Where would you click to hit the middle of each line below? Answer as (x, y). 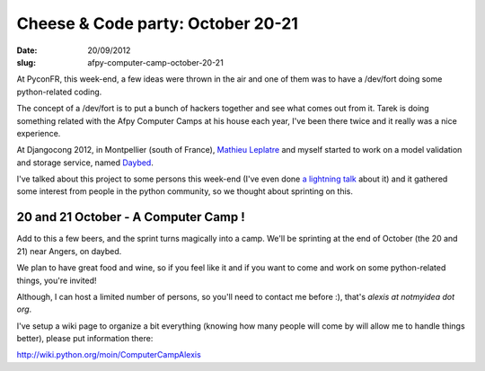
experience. (39, 133)
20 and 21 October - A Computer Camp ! (131, 217)
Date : (27, 50)
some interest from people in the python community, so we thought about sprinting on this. (185, 191)
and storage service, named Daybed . (85, 163)
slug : (26, 62)
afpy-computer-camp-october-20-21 (155, 62)
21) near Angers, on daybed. (69, 251)
